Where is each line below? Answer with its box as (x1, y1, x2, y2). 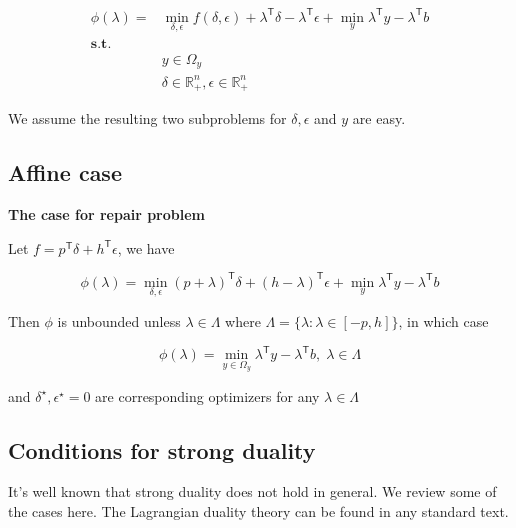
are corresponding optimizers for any (95, 385, 320, 406)
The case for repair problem (8, 204, 206, 225)
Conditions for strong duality (8, 434, 316, 465)
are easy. (352, 108, 406, 129)
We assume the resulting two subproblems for (8, 108, 287, 129)
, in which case (398, 310, 489, 331)
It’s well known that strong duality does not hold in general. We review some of (8, 481, 497, 502)
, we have (117, 237, 175, 258)
